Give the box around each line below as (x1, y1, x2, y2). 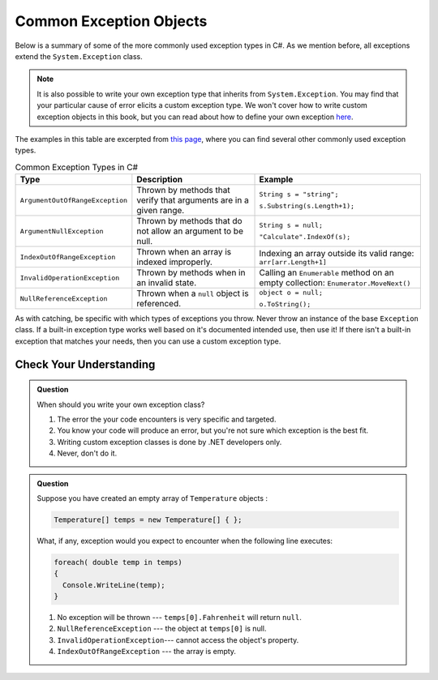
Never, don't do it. (57, 448, 118, 458)
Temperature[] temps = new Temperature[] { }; (54, 515, 243, 524)
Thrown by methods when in (136, 267, 246, 279)
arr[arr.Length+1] (259, 258, 328, 267)
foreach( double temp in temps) (54, 558, 182, 567)
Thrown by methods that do (136, 216, 243, 227)
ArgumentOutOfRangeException (19, 195, 128, 204)
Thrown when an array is (136, 246, 232, 258)
